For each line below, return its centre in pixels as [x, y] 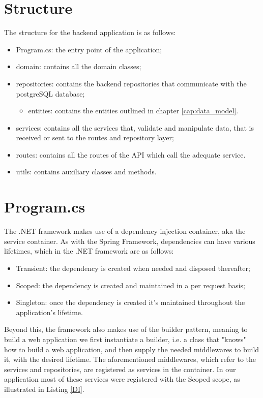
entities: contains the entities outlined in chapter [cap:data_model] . [133, 111]
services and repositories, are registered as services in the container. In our [120, 369]
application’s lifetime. [49, 312]
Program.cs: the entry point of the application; [89, 49]
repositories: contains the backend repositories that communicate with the [131, 83]
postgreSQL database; [50, 93]
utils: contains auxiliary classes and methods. [86, 172]
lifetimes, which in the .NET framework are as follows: [89, 251]
